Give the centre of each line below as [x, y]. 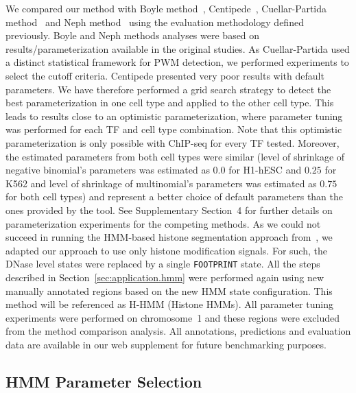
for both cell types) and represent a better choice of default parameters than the [175, 196]
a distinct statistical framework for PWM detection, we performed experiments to [177, 62]
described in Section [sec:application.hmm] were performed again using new [165, 277]
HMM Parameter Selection [104, 381]
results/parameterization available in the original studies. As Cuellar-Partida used [178, 48]
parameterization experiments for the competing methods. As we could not [163, 223]
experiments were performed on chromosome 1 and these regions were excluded [173, 317]
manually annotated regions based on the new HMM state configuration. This [169, 290]
